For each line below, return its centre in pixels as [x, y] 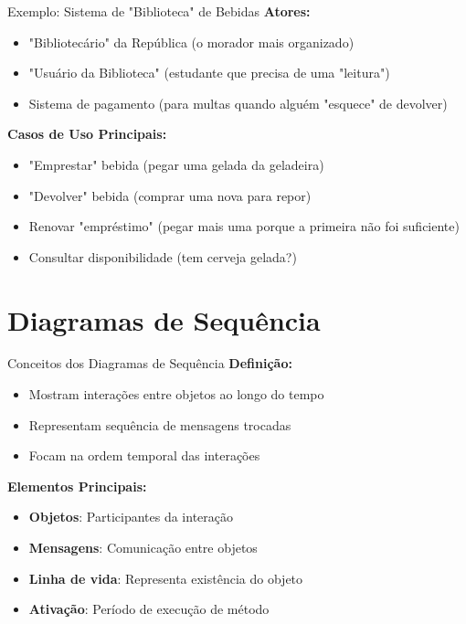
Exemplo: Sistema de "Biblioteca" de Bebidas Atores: [159, 11]
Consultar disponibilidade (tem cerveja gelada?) [163, 256]
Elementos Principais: [77, 486]
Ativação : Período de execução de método [149, 609]
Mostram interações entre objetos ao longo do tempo [176, 394]
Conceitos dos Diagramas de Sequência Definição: [150, 363]
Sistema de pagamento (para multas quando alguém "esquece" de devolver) [238, 103]
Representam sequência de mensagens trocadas [160, 424]
